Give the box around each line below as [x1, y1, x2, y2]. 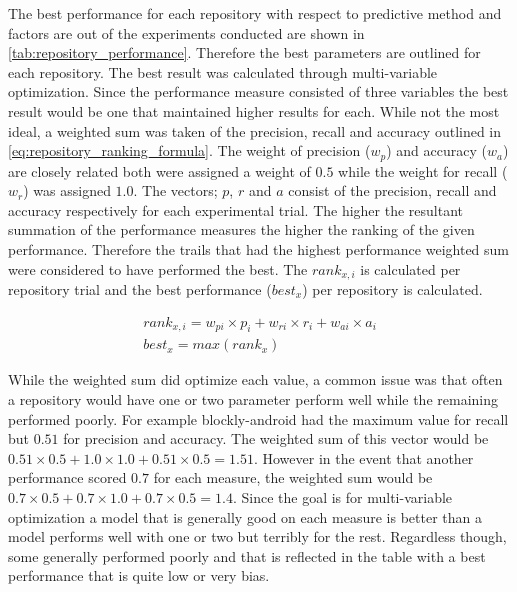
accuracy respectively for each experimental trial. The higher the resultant [8, 199, 464, 220]
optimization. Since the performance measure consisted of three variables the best [8, 81, 509, 102]
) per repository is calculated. [302, 279, 483, 300]
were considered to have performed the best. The [8, 258, 308, 279]
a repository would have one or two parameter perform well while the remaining [8, 389, 498, 410]
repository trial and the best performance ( [8, 279, 272, 300]
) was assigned [23, 180, 111, 201]
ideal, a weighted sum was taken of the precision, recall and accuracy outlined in [8, 120, 502, 141]
